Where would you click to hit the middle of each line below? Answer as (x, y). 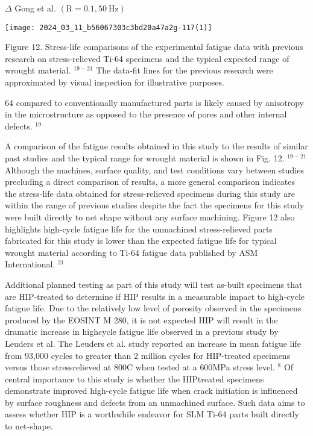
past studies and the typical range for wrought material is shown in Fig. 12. (145, 158)
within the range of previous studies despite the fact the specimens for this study (155, 205)
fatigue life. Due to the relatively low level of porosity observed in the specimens (153, 308)
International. (30, 264)
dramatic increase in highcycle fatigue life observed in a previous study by (142, 332)
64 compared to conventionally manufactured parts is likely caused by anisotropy (154, 102)
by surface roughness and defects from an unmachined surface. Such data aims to (155, 402)
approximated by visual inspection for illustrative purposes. (115, 82)
